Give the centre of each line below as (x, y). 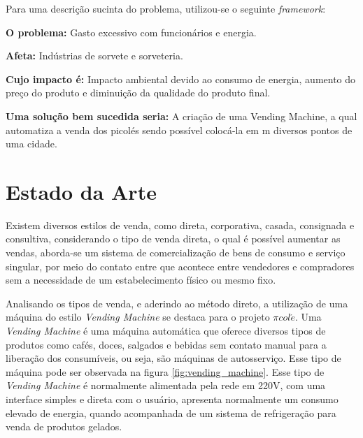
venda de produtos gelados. (64, 426)
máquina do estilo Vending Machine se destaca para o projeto (138, 317)
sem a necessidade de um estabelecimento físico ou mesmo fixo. (141, 280)
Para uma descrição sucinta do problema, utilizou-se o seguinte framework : (166, 8)
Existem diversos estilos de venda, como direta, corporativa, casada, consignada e (180, 225)
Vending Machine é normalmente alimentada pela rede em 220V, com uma (166, 385)
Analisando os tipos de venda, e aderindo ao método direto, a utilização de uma (177, 303)
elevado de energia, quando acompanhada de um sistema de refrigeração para (171, 413)
